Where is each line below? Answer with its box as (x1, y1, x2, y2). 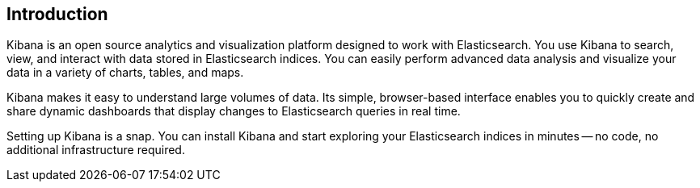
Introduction (6, 4, 108, 24)
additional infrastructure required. (6, 143, 185, 157)
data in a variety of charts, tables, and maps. (6, 65, 244, 80)
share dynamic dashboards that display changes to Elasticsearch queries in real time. (6, 104, 461, 119)
